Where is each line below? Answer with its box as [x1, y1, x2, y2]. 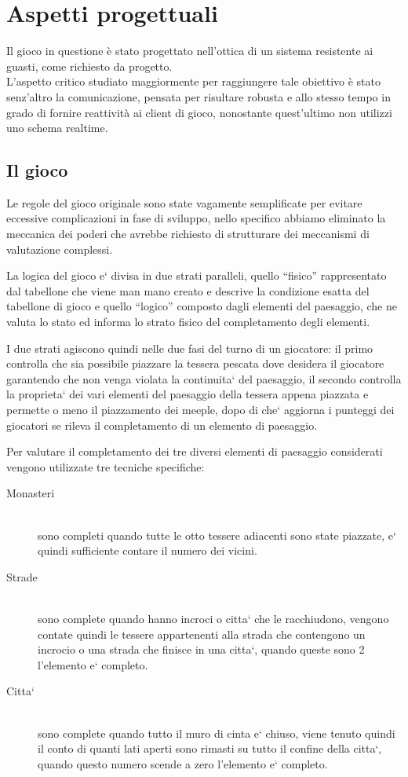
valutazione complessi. [6, 240, 113, 257]
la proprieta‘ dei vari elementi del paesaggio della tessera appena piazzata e [6, 386, 369, 402]
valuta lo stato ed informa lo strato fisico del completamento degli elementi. [6, 313, 370, 330]
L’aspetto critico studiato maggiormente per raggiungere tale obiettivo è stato [6, 73, 381, 90]
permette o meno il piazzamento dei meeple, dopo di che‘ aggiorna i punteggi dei [6, 401, 395, 418]
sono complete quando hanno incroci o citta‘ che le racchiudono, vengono [38, 610, 389, 626]
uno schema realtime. [6, 119, 108, 136]
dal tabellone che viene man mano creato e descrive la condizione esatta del [6, 282, 370, 299]
